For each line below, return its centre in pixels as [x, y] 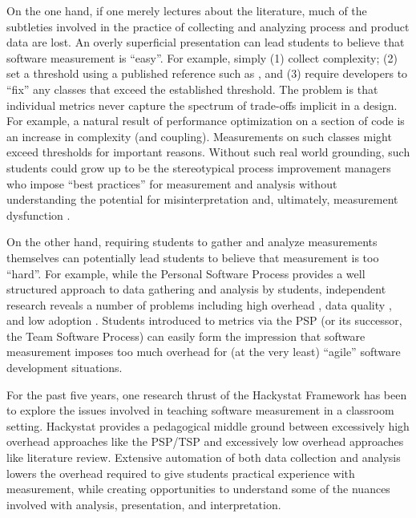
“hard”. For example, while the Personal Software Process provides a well [186, 273]
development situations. [65, 368]
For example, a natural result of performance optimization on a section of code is [206, 121]
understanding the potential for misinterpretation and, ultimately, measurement [202, 199]
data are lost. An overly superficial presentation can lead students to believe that [206, 42]
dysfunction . [38, 214]
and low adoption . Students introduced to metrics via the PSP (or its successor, [204, 320]
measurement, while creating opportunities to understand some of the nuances [198, 489]
